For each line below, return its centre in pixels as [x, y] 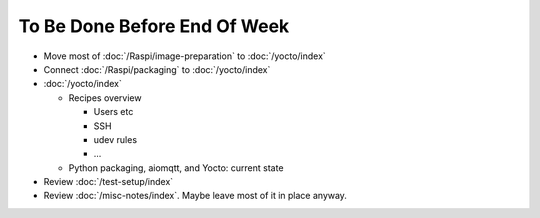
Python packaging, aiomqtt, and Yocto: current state [176, 167]
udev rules [115, 139]
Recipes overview [105, 97]
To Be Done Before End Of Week [154, 26]
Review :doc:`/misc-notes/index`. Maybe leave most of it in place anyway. [195, 196]
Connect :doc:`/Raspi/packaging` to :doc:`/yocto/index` [157, 69]
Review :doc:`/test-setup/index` [108, 182]
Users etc [113, 112]
